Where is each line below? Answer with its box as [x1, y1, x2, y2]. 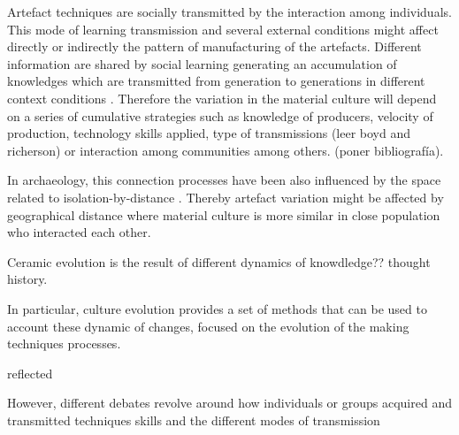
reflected [7, 363, 53, 382]
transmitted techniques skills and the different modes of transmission [7, 410, 380, 429]
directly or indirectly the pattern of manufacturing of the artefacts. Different [7, 37, 422, 56]
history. [7, 270, 48, 288]
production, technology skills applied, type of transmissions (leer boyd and [7, 124, 411, 142]
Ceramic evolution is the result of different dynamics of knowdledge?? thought [7, 252, 431, 271]
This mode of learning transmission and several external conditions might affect [7, 19, 439, 38]
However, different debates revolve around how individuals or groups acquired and [7, 393, 452, 412]
